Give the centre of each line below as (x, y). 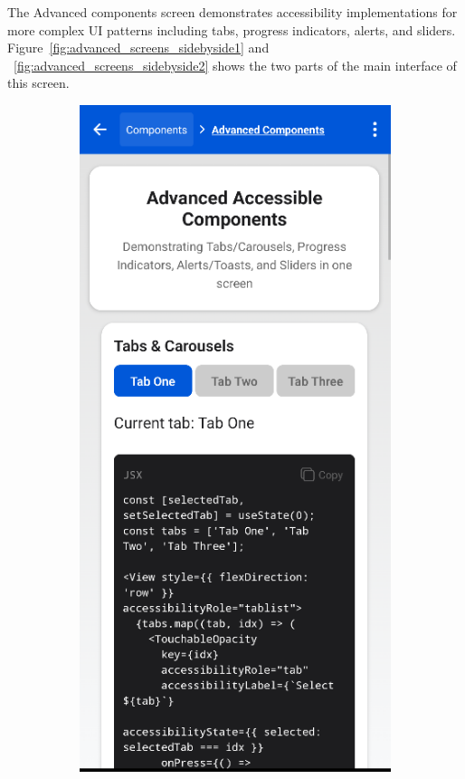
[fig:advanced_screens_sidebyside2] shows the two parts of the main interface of (235, 65)
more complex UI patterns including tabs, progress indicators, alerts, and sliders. (232, 29)
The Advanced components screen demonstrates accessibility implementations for (232, 12)
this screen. (38, 83)
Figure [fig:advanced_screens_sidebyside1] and (138, 48)
